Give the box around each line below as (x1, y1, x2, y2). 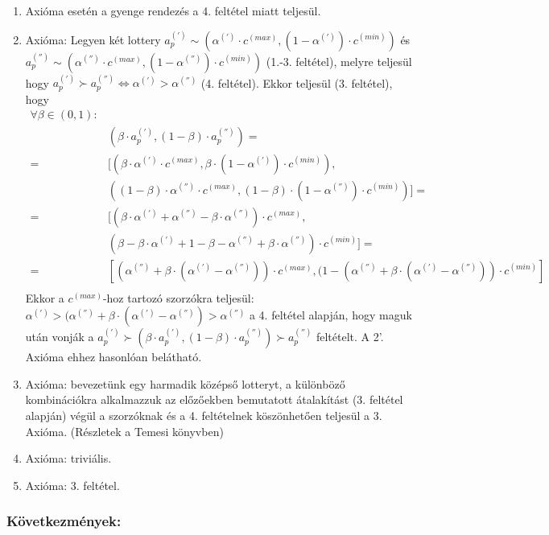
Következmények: (6, 511, 122, 531)
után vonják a (25, 328, 94, 345)
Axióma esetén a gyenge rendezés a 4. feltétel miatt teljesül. (25, 2, 321, 19)
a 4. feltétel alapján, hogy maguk (249, 307, 412, 323)
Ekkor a (25, 289, 64, 306)
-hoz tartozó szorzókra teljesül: (102, 289, 254, 306)
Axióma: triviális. (25, 450, 112, 467)
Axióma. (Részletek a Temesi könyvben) (25, 422, 224, 439)
